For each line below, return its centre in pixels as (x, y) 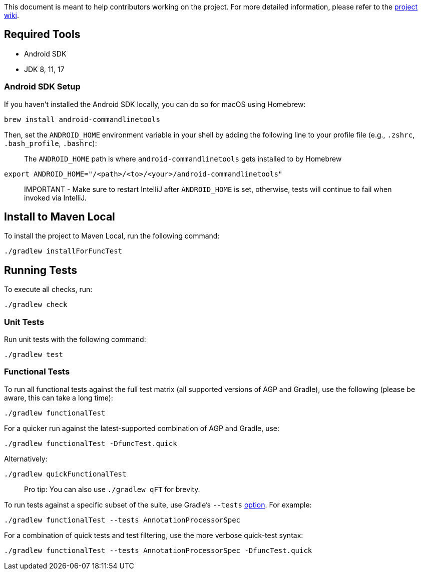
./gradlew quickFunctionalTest (65, 474)
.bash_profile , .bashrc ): (51, 143)
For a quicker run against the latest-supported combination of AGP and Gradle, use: (142, 428)
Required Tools (42, 34)
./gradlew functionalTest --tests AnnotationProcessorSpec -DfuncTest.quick (158, 550)
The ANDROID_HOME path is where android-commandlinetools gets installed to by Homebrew (183, 158)
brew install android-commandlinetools (82, 119)
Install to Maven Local (60, 217)
